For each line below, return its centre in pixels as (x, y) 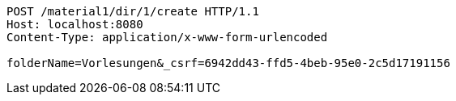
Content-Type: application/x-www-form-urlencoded (167, 37)
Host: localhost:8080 (75, 24)
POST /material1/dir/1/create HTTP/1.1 (133, 11)
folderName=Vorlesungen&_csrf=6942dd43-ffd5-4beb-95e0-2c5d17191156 (228, 63)
